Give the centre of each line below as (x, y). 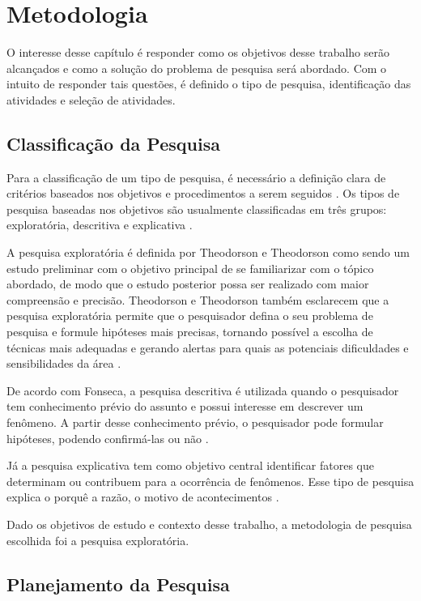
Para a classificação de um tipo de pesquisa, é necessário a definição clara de (196, 177)
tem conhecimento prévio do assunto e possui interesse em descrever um (185, 406)
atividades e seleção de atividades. (91, 99)
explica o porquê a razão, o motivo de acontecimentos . (143, 497)
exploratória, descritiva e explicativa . (100, 225)
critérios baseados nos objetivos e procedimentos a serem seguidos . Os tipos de (203, 193)
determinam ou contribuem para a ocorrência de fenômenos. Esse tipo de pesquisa (210, 481)
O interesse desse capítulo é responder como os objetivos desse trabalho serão (198, 52)
